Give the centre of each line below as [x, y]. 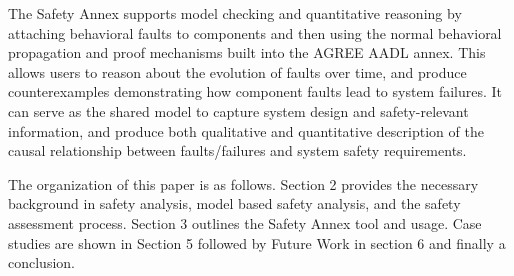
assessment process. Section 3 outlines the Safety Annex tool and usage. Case [245, 222]
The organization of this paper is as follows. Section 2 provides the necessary [243, 183]
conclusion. [41, 262]
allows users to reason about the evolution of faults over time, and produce [237, 71]
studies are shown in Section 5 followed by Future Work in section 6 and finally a [257, 242]
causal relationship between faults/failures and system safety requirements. [237, 150]
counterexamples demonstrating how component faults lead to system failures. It [255, 91]
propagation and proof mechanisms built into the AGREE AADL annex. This [247, 52]
